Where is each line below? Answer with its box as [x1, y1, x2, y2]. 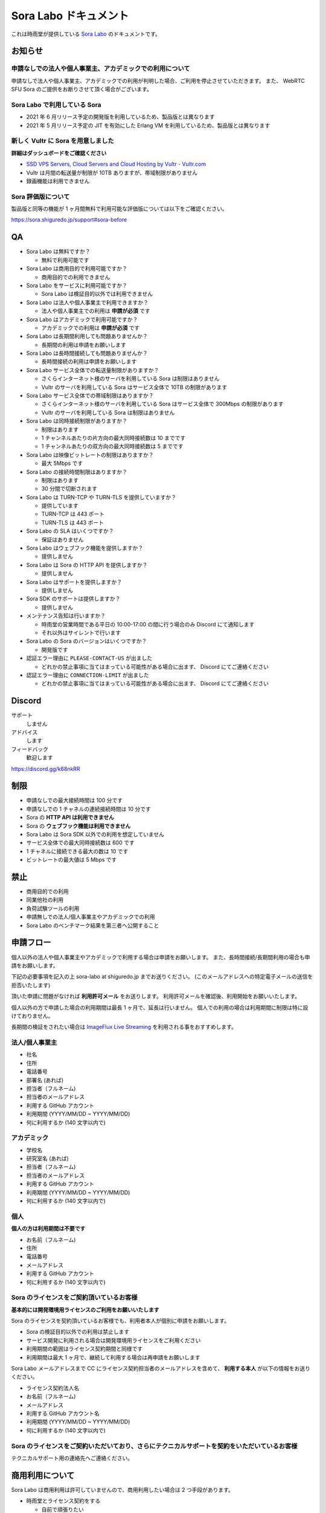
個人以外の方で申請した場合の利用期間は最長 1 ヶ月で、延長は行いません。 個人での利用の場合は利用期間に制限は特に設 [11, 1003, 308, 1011]
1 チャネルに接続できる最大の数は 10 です [26, 847, 129, 855]
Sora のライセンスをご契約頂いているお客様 [11, 1293, 138, 1302]
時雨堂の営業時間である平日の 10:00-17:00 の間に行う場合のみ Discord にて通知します [41, 620, 255, 628]
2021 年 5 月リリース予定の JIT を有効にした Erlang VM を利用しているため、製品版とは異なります [26, 122, 270, 129]
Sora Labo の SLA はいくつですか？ [26, 527, 114, 535]
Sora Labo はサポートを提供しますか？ [26, 578, 123, 585]
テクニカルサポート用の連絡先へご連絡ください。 [11, 1454, 133, 1462]
